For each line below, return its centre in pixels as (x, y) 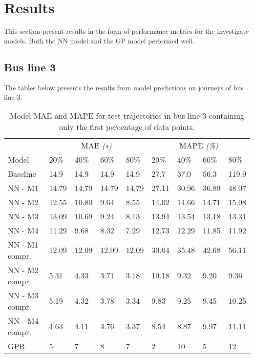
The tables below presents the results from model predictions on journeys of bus (124, 87)
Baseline (22, 173)
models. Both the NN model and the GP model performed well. (99, 40)
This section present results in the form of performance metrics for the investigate (127, 31)
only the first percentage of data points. (127, 126)
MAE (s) (96, 145)
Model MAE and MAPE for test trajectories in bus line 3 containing (127, 115)
